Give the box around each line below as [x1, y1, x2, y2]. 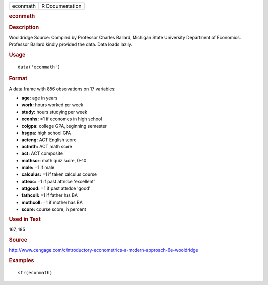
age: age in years [21, 95, 58, 101]
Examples [9, 257, 34, 264]
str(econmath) [18, 270, 52, 276]
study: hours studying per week [21, 109, 88, 115]
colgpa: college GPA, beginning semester [21, 123, 107, 129]
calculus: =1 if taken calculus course [21, 171, 97, 177]
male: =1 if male [21, 164, 55, 170]
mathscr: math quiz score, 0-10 [21, 157, 87, 163]
